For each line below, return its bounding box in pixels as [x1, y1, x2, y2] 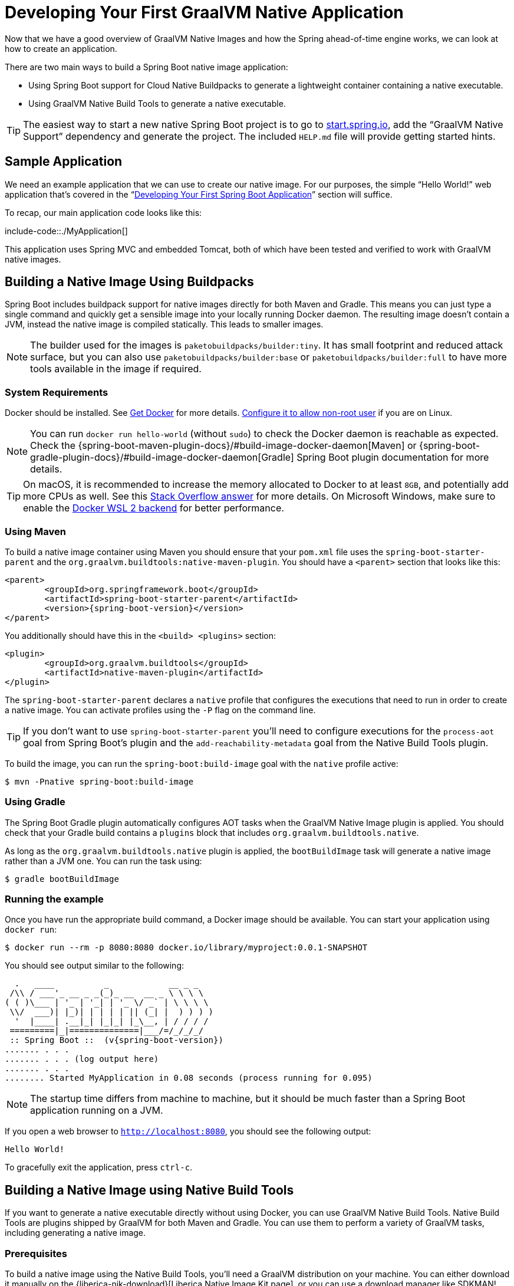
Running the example [5, 893, 104, 906]
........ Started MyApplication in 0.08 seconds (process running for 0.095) [5, 1073, 373, 1083]
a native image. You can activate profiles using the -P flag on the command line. [5, 704, 316, 715]
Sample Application [5, 154, 123, 169]
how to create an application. [5, 43, 117, 54]
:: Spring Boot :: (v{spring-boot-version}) [9, 1035, 223, 1045]
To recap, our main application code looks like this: [5, 207, 202, 218]
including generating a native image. [5, 1228, 146, 1238]
